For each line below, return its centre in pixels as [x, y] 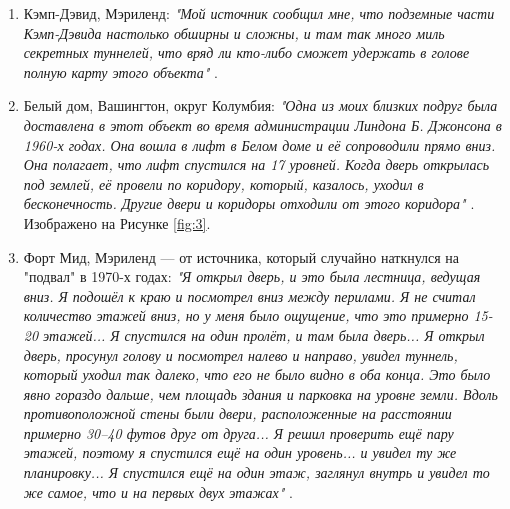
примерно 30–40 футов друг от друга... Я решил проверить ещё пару [238, 432]
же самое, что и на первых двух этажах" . [158, 491]
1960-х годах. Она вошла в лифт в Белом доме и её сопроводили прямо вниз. [259, 144]
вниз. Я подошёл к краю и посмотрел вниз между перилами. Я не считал [249, 295]
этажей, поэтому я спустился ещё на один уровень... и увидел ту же [240, 452]
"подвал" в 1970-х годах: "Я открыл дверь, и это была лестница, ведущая [252, 276]
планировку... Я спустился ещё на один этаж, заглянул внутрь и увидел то [256, 472]
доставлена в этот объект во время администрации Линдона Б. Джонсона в [262, 124]
